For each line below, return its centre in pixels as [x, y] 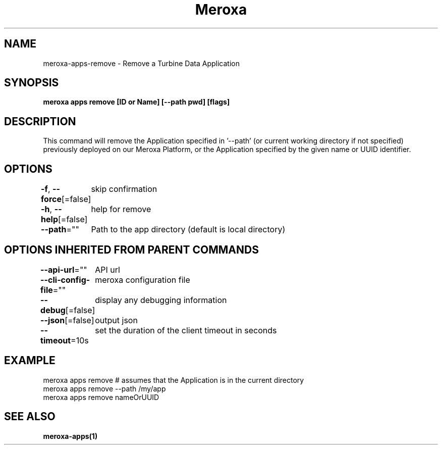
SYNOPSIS [32, 83]
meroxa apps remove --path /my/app [104, 388]
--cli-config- [65, 280]
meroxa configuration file [143, 280]
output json [116, 320]
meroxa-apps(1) [70, 436]
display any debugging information [161, 300]
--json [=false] [67, 320]
